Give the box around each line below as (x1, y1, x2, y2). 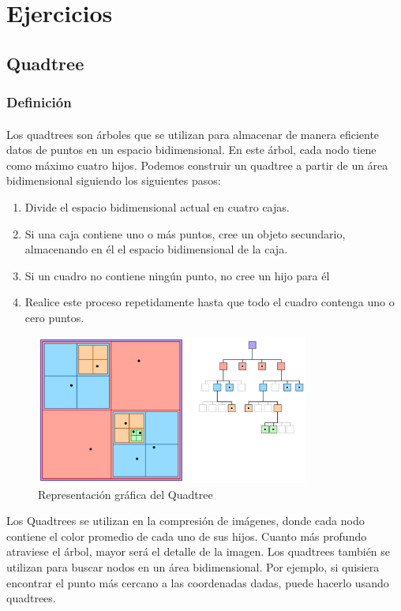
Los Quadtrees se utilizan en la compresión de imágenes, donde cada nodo (6, 512, 365, 529)
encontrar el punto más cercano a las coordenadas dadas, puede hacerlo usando (6, 574, 389, 590)
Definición (6, 92, 72, 112)
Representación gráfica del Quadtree (38, 485, 213, 502)
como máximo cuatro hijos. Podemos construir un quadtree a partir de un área (6, 156, 388, 173)
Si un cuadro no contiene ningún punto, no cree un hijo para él (24, 267, 330, 283)
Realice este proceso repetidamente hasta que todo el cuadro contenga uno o (24, 294, 395, 310)
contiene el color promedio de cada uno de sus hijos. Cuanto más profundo (6, 527, 367, 544)
